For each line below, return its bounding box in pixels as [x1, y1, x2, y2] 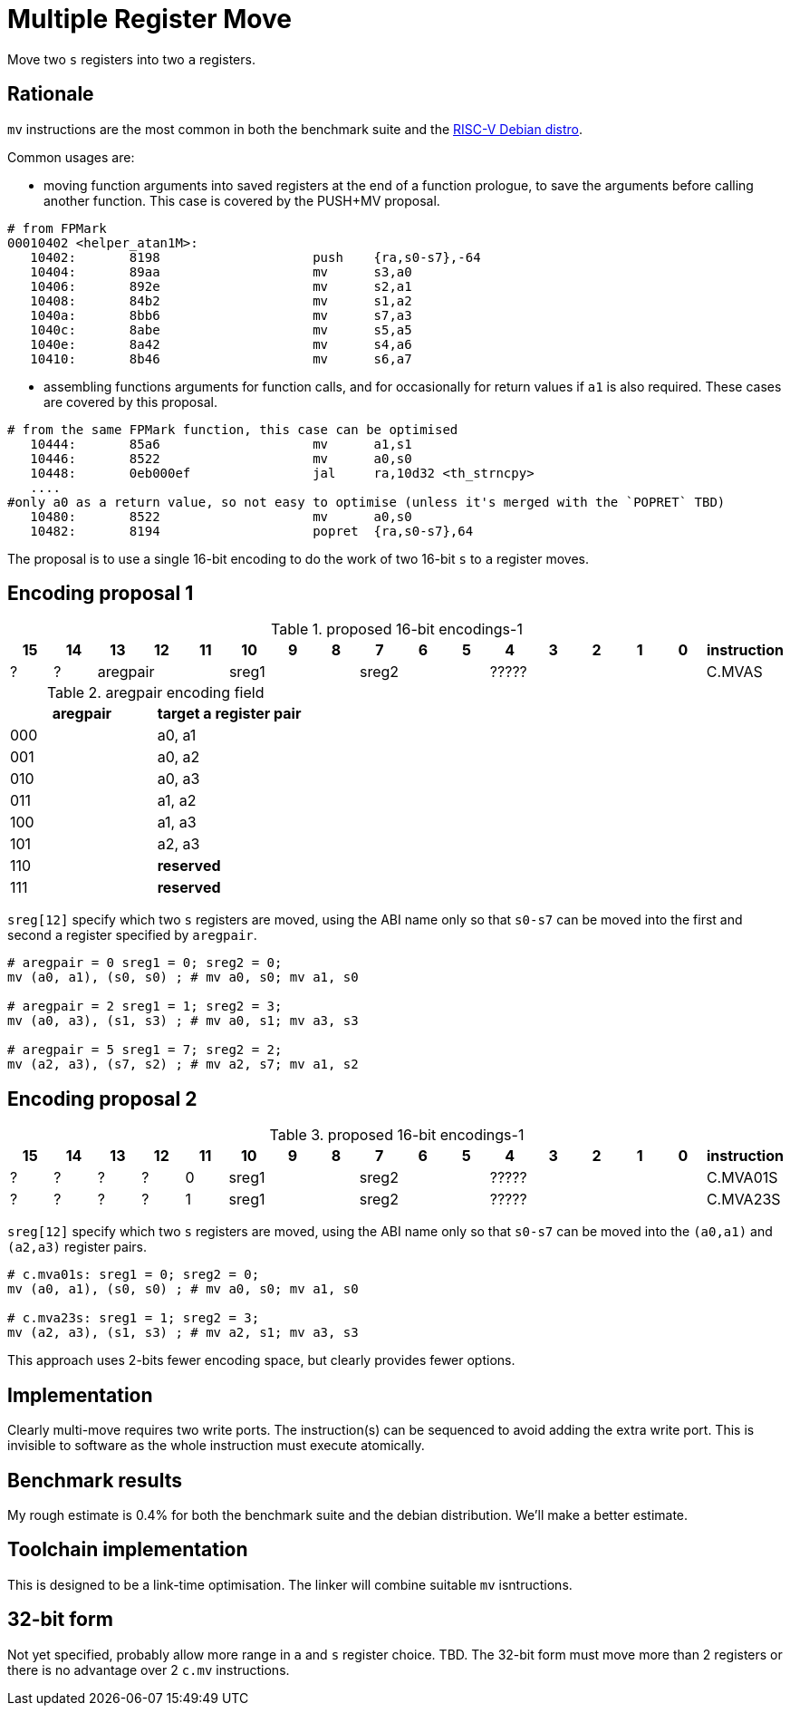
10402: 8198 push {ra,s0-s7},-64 [30, 249, 481, 265]
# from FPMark [7, 220, 107, 236]
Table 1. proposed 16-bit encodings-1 [271, 620, 523, 639]
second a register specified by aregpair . [7, 927, 257, 944]
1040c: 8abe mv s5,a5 [30, 322, 412, 337]
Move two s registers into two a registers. [7, 51, 255, 67]
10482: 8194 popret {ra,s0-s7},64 [30, 523, 474, 538]
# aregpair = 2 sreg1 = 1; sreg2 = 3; [7, 999, 283, 1014]
